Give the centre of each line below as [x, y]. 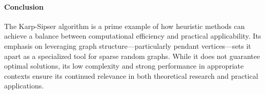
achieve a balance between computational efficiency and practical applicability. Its [133, 36]
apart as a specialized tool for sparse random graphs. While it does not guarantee [132, 56]
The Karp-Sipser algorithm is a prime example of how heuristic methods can [125, 26]
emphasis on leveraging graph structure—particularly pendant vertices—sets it [128, 45]
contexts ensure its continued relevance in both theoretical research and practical [131, 75]
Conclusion [24, 6]
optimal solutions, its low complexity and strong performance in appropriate [124, 66]
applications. [24, 86]
